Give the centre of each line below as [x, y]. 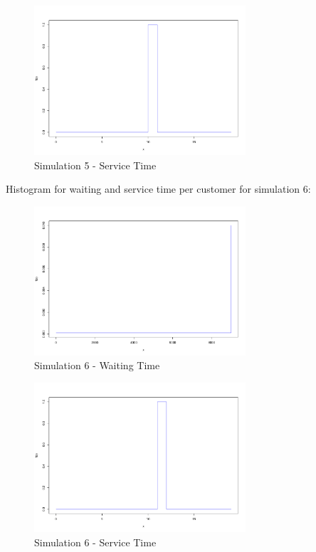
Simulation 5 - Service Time [95, 165]
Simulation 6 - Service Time [95, 542]
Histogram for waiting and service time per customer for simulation [153, 189]
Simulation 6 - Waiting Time [97, 365]
